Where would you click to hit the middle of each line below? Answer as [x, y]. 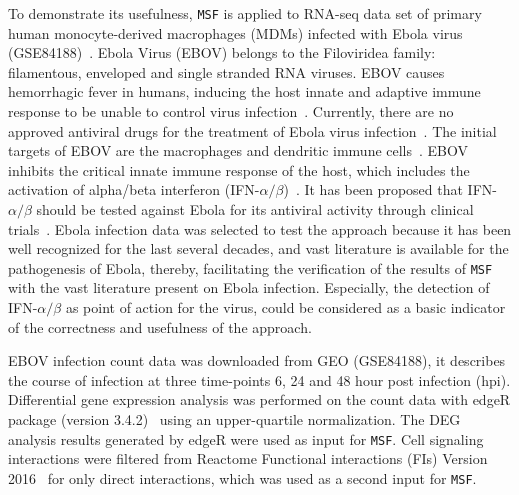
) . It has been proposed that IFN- [390, 189]
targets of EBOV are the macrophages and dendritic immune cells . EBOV [238, 150]
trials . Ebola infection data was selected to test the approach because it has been [260, 228]
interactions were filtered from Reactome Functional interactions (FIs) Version [248, 458]
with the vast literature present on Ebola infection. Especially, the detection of [249, 287]
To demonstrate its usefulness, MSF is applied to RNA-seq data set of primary [245, 13]
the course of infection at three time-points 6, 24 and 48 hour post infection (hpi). [259, 379]
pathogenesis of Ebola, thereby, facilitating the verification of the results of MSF [250, 267]
